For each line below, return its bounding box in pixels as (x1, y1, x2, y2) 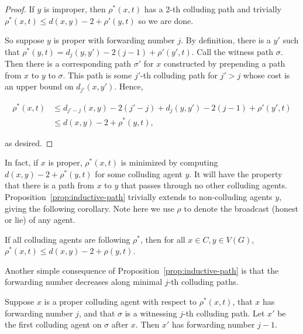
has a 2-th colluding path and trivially (144, 3, 281, 15)
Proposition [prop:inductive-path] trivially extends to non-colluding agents (5, 190, 273, 202)
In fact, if (5, 156, 39, 168)
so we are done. (138, 14, 194, 26)
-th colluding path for (140, 68, 218, 81)
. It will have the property (189, 167, 283, 180)
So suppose (5, 34, 44, 46)
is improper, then (44, 3, 106, 15)
